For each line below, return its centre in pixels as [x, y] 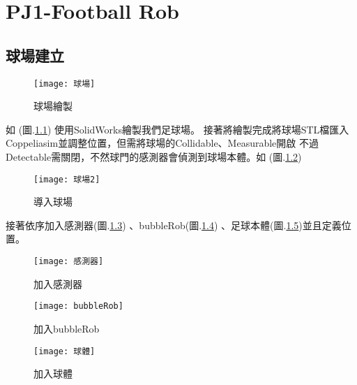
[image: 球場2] [67, 179]
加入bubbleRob [67, 328]
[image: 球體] [64, 351]
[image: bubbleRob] [78, 306]
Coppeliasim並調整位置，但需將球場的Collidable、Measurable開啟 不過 [162, 143]
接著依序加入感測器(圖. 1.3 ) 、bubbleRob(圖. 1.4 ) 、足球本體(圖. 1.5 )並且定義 [174, 225]
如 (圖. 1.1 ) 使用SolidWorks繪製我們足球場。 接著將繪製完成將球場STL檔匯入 [177, 129]
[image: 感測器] [69, 262]
